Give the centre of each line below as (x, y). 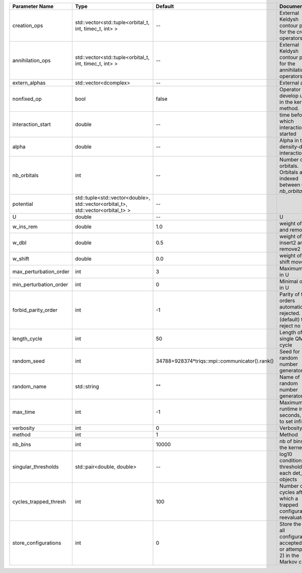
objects (288, 479)
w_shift (21, 259)
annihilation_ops (31, 60)
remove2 (290, 249)
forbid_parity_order (35, 310)
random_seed (28, 361)
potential (23, 204)
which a (289, 498)
